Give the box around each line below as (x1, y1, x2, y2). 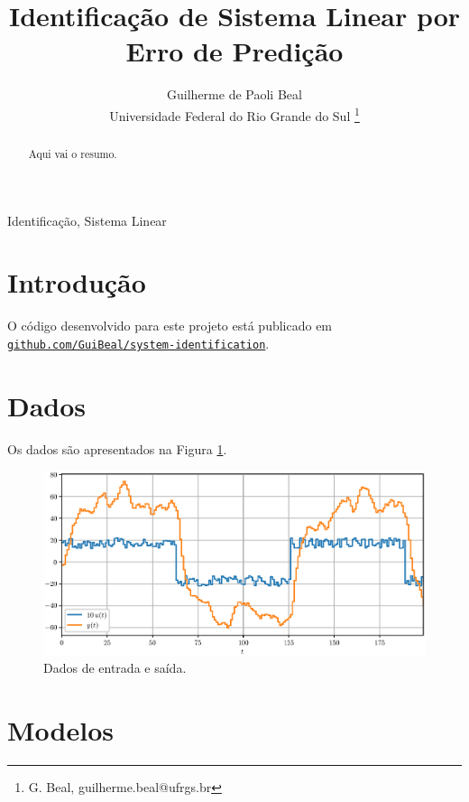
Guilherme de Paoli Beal (167, 85, 302, 104)
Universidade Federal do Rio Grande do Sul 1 (109, 103, 360, 125)
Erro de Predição (125, 33, 344, 70)
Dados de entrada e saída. (43, 658, 187, 677)
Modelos (7, 712, 114, 748)
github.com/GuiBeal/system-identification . (7, 333, 270, 352)
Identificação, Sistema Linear (7, 210, 167, 229)
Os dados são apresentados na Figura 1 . (7, 439, 227, 458)
